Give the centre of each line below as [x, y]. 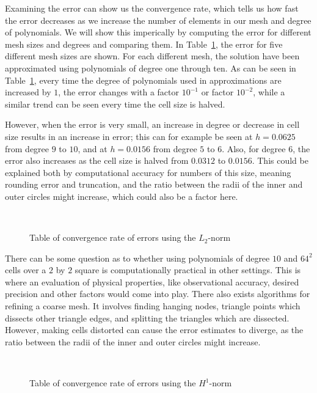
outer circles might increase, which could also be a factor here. [122, 196]
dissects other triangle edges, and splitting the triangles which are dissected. [147, 318]
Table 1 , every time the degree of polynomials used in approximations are [143, 80]
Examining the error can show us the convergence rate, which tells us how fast [152, 8]
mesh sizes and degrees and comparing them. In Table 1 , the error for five [144, 44]
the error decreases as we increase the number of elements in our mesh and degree [158, 20]
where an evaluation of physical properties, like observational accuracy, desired [152, 281]
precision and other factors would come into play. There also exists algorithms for [158, 294]
